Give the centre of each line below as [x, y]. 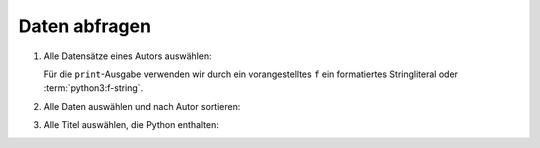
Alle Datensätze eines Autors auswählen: [127, 56]
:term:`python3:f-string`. [93, 88]
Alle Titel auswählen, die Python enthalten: [131, 125]
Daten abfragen [85, 26]
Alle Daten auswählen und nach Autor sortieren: [142, 106]
